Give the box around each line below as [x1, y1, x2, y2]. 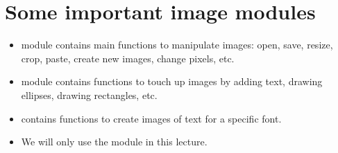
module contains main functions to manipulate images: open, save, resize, [21, 37, 333, 52]
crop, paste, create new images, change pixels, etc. [21, 51, 235, 65]
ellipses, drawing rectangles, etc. [21, 87, 158, 102]
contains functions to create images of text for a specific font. [21, 111, 282, 125]
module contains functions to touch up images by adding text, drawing [21, 74, 323, 89]
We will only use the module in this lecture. [21, 134, 208, 149]
